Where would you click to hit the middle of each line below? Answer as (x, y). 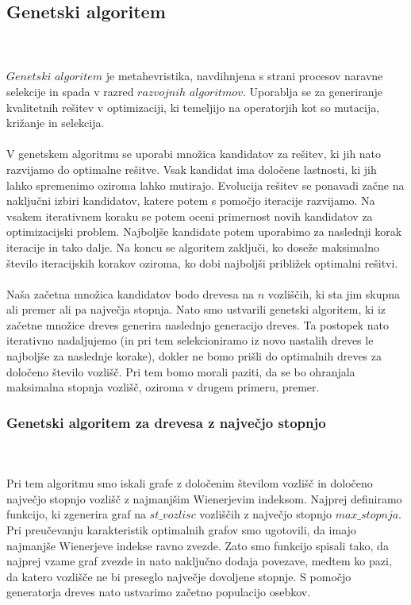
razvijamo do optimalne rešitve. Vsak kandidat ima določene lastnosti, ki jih (192, 169)
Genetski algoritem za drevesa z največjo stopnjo (166, 422)
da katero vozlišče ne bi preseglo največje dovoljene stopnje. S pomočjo (179, 576)
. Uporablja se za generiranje (312, 91)
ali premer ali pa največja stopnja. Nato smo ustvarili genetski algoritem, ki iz (196, 309)
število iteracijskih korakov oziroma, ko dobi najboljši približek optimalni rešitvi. (202, 262)
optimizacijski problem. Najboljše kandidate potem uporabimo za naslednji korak (204, 231)
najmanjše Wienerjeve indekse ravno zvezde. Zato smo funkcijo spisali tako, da (198, 545)
